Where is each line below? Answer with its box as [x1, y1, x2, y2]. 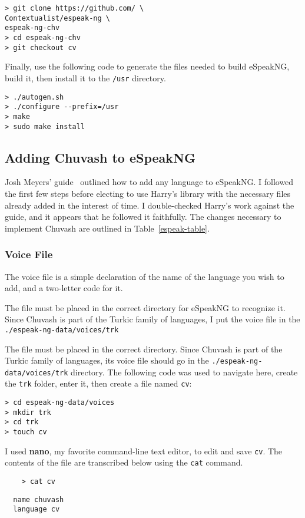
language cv [13, 505, 60, 514]
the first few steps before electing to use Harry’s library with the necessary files [5, 187, 291, 199]
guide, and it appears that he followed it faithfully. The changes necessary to [5, 210, 281, 223]
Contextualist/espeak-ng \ [5, 14, 110, 22]
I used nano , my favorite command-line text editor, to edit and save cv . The [5, 444, 283, 457]
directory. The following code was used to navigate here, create [71, 365, 298, 378]
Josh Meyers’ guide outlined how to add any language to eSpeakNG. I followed [5, 176, 294, 188]
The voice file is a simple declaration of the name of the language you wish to [5, 270, 284, 282]
